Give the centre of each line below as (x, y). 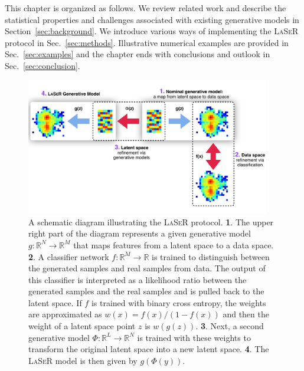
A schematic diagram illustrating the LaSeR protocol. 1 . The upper (151, 221)
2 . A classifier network (69, 256)
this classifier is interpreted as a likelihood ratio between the (138, 279)
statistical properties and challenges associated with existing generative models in (152, 19)
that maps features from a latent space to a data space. (174, 244)
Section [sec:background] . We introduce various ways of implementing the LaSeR (152, 31)
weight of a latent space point (82, 326)
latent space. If (55, 302)
